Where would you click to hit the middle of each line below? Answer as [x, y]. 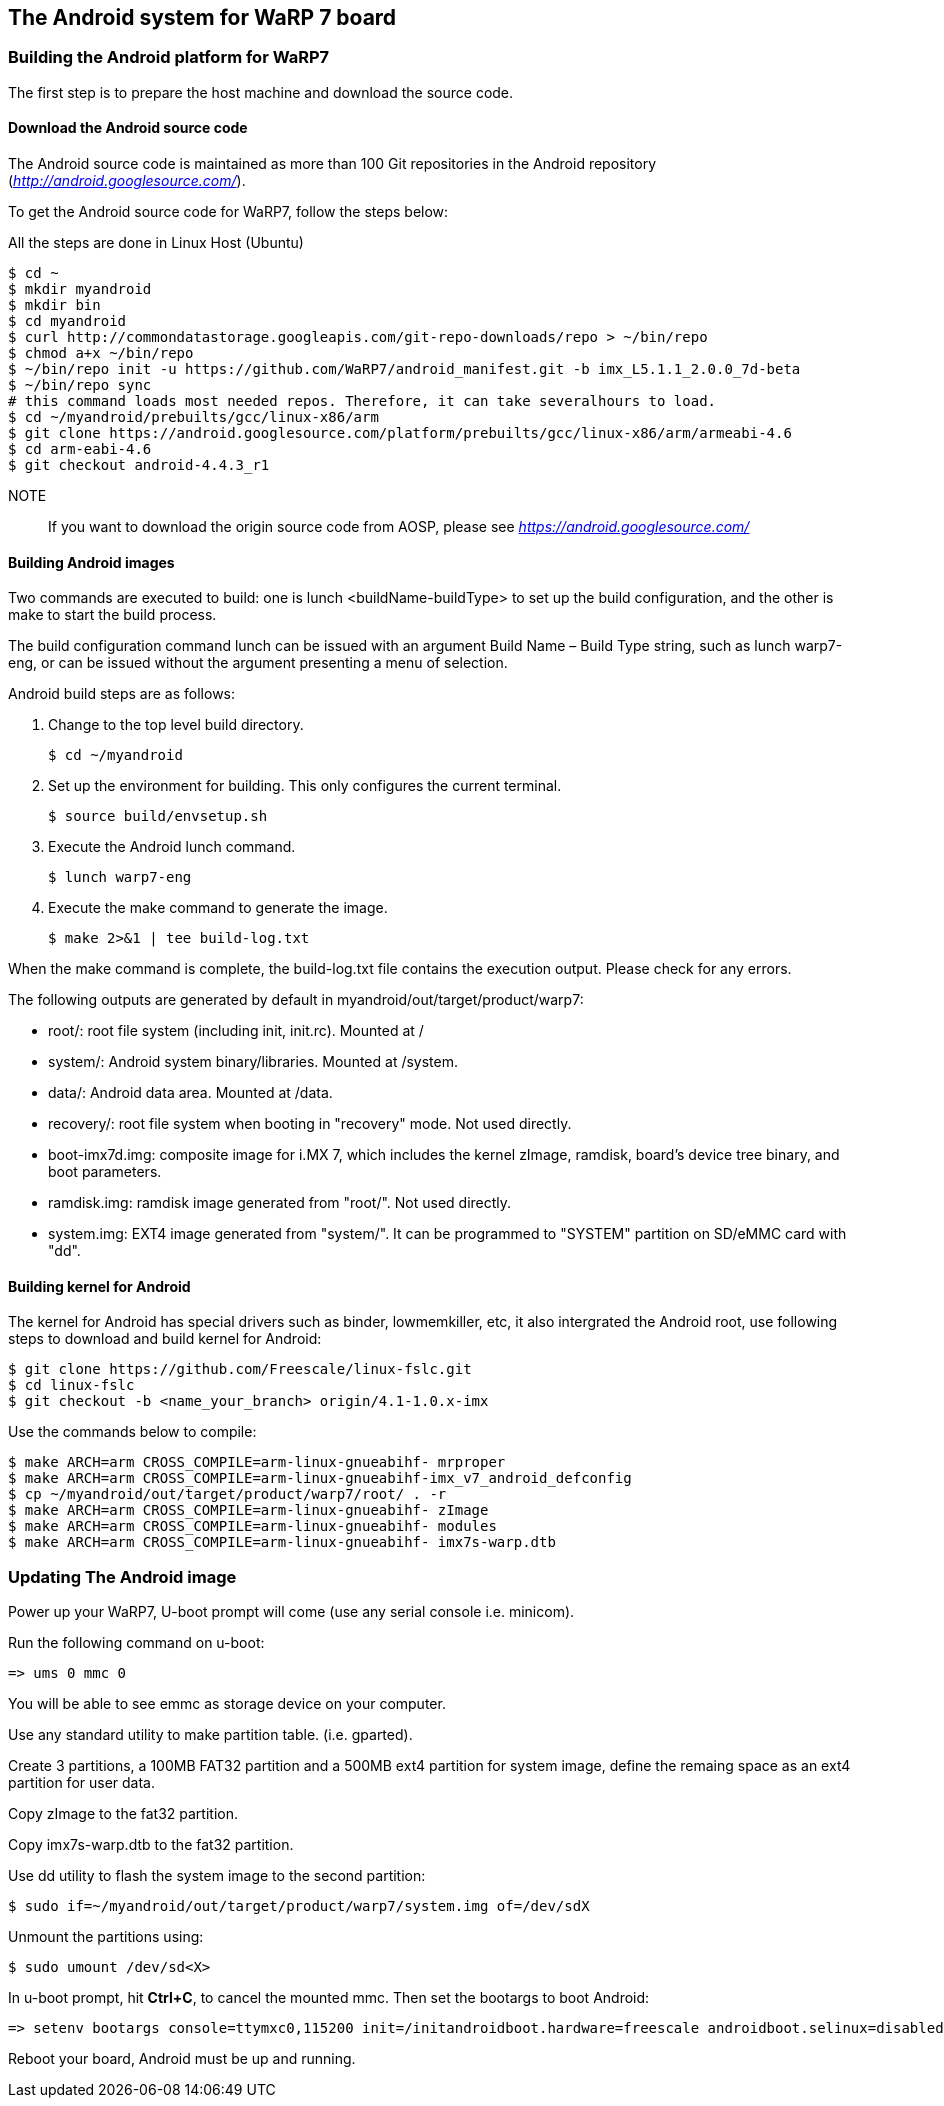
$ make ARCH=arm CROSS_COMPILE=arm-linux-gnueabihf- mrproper [257, 1462]
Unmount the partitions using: [106, 1937]
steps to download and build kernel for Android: [165, 1339]
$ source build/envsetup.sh [158, 816]
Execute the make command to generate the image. [218, 908]
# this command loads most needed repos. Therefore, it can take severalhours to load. [362, 401]
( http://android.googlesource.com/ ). [127, 181]
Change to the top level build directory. [176, 725]
